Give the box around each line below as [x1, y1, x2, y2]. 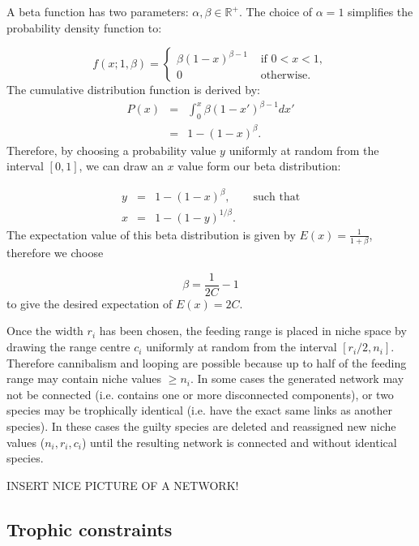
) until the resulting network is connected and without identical [81, 433, 397, 450]
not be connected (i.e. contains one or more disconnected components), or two [6, 385, 394, 402]
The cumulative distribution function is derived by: [6, 81, 260, 98]
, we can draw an [79, 157, 164, 174]
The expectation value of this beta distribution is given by [6, 226, 296, 243]
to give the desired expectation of [6, 294, 173, 312]
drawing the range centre [6, 338, 130, 355]
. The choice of [238, 3, 313, 19]
